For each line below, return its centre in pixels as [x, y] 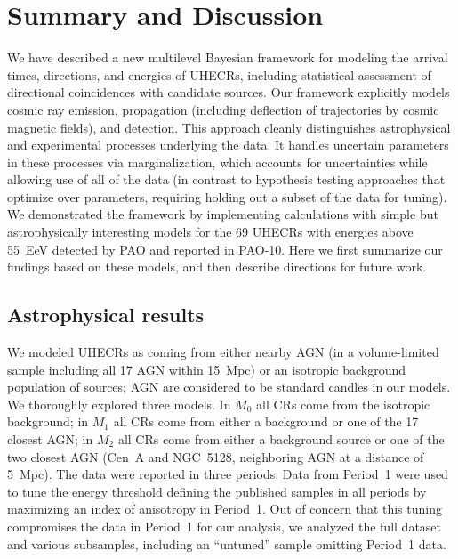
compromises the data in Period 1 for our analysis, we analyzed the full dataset [225, 526]
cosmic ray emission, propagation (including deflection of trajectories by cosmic [223, 109]
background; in [48, 421]
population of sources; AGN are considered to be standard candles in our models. [229, 387]
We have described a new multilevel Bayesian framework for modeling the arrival [228, 57]
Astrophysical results [106, 315]
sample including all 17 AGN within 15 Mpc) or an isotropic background [207, 369]
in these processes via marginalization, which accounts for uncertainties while [217, 162]
